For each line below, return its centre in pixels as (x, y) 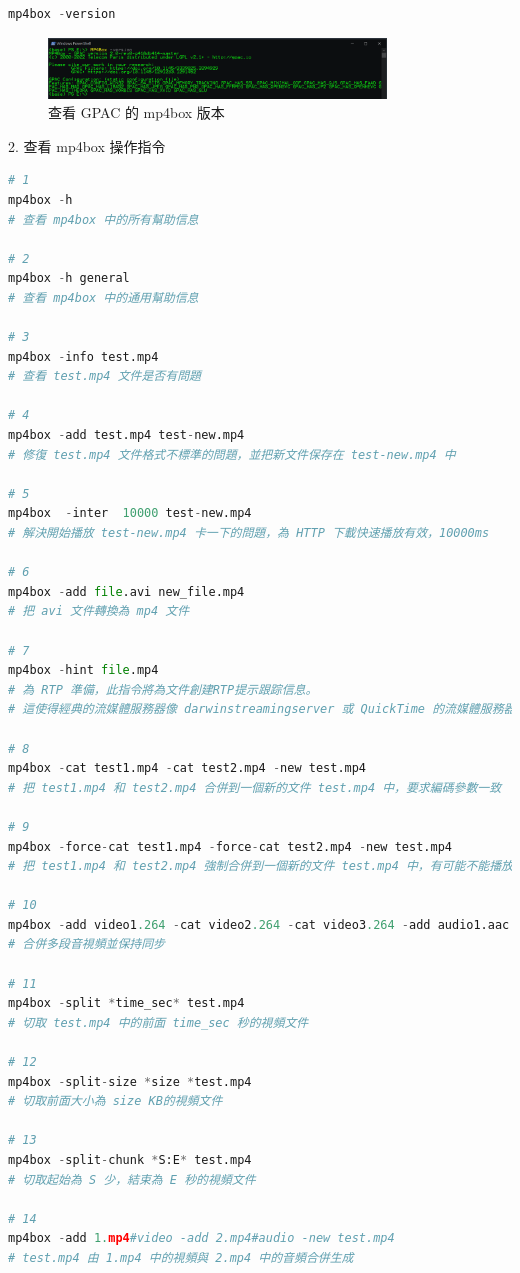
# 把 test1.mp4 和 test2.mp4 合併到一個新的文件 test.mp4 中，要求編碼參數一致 (255, 787)
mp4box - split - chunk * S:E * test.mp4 (130, 1160)
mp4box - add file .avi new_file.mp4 (126, 591)
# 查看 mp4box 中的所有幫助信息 (103, 219)
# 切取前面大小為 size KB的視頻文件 (115, 1101)
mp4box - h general (69, 278)
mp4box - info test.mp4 (83, 356)
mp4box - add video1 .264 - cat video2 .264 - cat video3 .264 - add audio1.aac (259, 924)
